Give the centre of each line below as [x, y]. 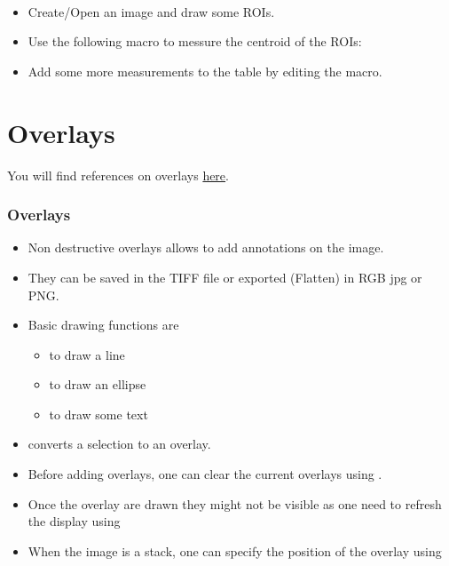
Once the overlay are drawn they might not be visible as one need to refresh [235, 503]
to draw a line [87, 354]
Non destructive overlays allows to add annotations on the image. [206, 247]
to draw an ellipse [98, 384]
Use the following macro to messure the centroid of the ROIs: [195, 41]
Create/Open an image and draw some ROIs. [151, 11]
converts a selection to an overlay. [119, 444]
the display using [74, 521]
